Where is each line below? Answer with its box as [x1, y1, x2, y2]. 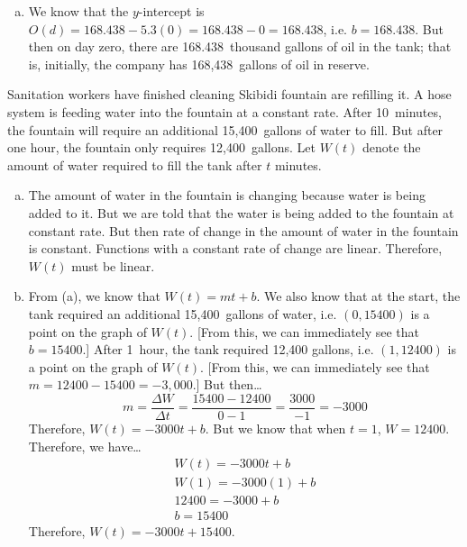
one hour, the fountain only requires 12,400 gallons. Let [7, 138, 316, 157]
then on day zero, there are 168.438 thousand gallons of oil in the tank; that [28, 37, 452, 56]
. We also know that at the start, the [256, 287, 461, 305]
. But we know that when [205, 418, 346, 437]
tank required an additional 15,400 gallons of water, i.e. [28, 304, 337, 323]
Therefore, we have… [28, 436, 142, 455]
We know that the [28, 2, 129, 20]
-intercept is [138, 2, 205, 20]
